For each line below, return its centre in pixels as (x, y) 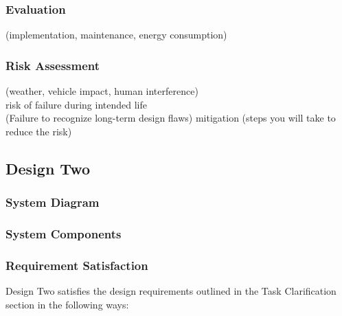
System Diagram (53, 202)
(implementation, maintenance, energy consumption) (116, 35)
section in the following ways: (67, 304)
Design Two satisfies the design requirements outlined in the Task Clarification (171, 291)
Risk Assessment (53, 65)
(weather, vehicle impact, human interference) (102, 91)
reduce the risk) (39, 131)
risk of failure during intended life (76, 104)
